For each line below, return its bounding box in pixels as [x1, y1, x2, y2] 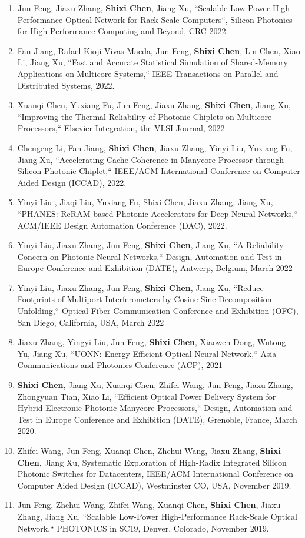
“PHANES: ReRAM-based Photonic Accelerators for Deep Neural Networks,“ [17, 207, 298, 219]
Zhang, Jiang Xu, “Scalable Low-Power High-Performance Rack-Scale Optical [17, 510, 297, 522]
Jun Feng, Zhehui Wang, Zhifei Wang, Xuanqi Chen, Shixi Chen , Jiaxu [17, 499, 281, 511]
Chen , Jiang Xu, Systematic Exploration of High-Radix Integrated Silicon [17, 456, 287, 468]
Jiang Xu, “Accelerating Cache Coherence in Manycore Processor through [17, 153, 284, 165]
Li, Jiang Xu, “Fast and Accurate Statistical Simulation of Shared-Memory [17, 56, 288, 68]
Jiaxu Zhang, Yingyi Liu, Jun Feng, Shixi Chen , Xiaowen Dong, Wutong [17, 336, 286, 348]
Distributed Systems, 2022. [17, 79, 115, 91]
